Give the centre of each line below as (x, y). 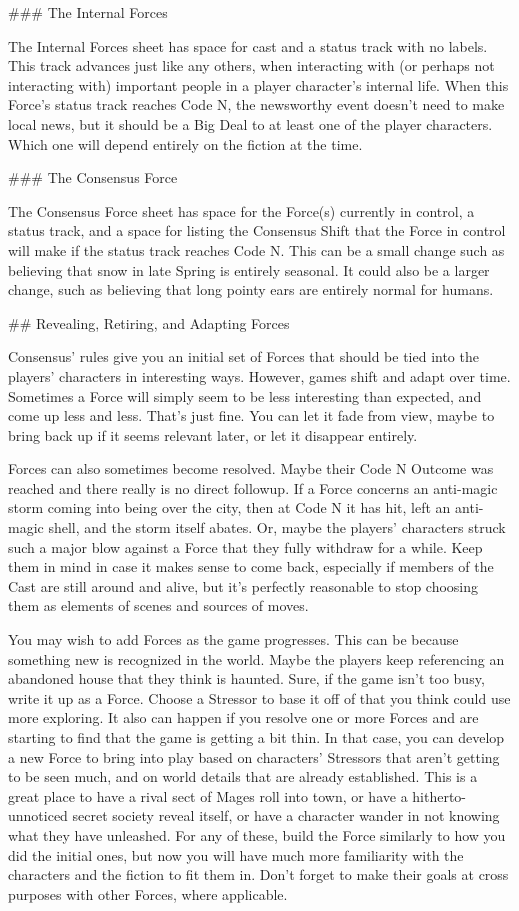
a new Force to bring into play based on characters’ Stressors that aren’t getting (254, 756)
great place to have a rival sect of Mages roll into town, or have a (208, 795)
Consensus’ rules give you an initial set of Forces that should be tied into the (243, 356)
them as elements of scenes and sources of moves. (158, 605)
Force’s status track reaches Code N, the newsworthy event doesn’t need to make (256, 104)
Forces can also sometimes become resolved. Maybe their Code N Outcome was (251, 468)
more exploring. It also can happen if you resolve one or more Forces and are (243, 717)
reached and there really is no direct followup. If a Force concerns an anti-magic (253, 487)
